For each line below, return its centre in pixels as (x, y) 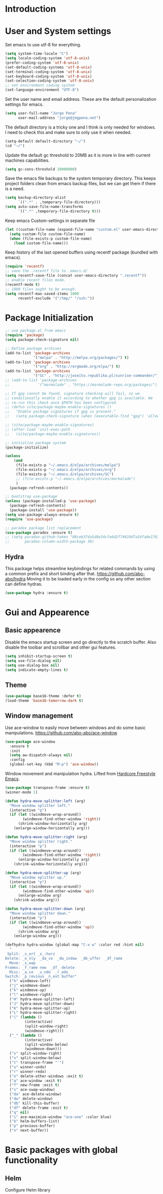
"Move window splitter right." (41, 841)
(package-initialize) (27, 447)
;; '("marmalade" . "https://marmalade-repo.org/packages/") (81, 385)
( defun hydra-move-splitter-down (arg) (45, 909)
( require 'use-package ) (29, 519)
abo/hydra (15, 579)
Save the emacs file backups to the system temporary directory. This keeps (81, 178)
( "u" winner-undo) (28, 1067)
